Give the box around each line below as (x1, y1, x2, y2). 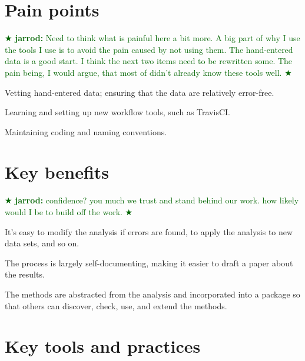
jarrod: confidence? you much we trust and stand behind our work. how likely (15, 194, 299, 206)
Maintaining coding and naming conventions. (5, 125, 167, 138)
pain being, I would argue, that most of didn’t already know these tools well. (5, 66, 282, 78)
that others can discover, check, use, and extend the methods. (5, 299, 227, 312)
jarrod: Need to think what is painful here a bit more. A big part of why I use (15, 32, 300, 44)
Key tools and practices (5, 334, 201, 358)
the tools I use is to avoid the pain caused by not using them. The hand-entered (5, 43, 293, 55)
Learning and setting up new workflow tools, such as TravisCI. (5, 106, 230, 118)
